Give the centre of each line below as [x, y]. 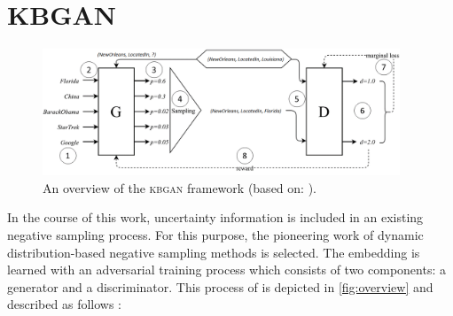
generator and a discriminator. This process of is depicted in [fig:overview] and [220, 286]
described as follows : [64, 304]
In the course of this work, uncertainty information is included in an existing [215, 217]
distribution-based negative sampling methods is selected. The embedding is [214, 252]
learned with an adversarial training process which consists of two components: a [226, 270]
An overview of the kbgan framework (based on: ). [180, 187]
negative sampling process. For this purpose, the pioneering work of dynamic [215, 235]
